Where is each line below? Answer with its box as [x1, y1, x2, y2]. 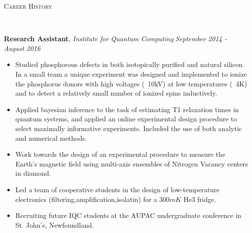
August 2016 [4, 43, 41, 53]
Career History [4, 1, 52, 11]
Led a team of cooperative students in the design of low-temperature [15, 184, 219, 194]
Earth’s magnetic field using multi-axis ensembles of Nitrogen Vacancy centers [15, 158, 248, 168]
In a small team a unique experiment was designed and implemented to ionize [15, 68, 247, 79]
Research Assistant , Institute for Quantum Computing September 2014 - [4, 33, 227, 44]
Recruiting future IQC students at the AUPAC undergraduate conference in [15, 210, 241, 220]
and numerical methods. [15, 133, 87, 143]
